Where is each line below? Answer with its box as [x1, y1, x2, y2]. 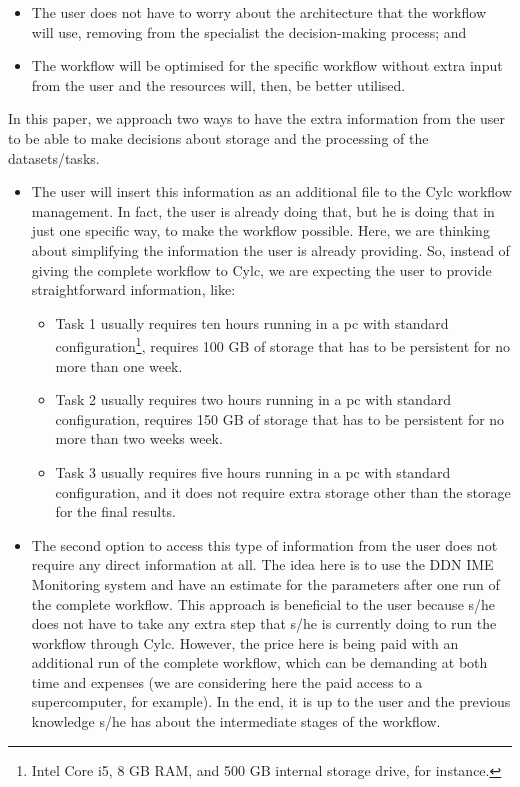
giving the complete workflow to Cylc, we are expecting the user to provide [31, 259, 492, 280]
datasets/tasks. [8, 147, 100, 168]
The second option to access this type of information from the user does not [31, 534, 498, 555]
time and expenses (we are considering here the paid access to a [31, 671, 423, 692]
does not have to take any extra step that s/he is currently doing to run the [31, 613, 497, 634]
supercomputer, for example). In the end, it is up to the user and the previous [31, 691, 511, 712]
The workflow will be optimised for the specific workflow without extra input [31, 55, 503, 76]
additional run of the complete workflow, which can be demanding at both [31, 652, 488, 673]
